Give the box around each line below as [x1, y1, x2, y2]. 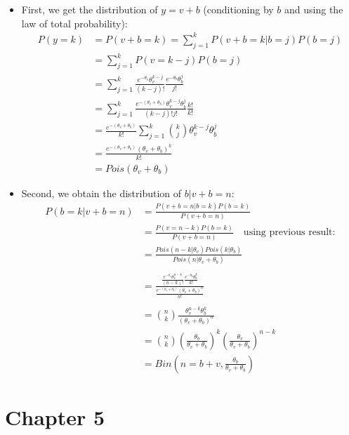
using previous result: [243, 227, 336, 238]
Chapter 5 [5, 402, 105, 431]
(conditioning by [203, 2, 274, 16]
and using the [284, 2, 343, 16]
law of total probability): [21, 15, 128, 30]
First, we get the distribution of [21, 2, 158, 16]
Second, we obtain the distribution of [21, 185, 182, 200]
